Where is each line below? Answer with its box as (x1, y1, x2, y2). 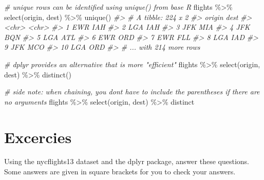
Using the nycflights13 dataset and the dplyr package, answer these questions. (4, 156, 249, 167)
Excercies (4, 126, 72, 147)
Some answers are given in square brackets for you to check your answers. (4, 166, 236, 177)
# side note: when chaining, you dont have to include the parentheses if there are (4, 86, 260, 97)
